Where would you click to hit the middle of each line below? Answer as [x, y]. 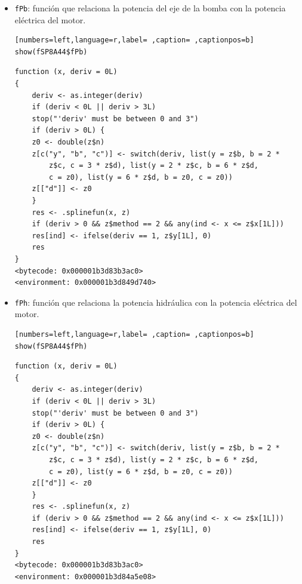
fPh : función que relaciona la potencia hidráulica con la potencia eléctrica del [156, 302]
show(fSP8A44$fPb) [51, 52]
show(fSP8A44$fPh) [51, 346]
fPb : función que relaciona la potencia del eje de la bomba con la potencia [150, 8]
